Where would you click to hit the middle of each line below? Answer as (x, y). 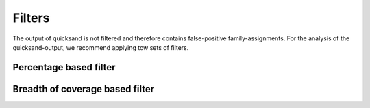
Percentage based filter (64, 67)
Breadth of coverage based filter (84, 89)
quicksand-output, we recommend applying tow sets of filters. (101, 47)
